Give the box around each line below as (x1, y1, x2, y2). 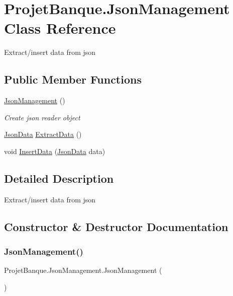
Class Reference (4, 18, 116, 38)
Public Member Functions (4, 71, 142, 87)
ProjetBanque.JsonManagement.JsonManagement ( (4, 265, 162, 275)
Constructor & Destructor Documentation (4, 218, 228, 234)
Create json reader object (4, 112, 80, 122)
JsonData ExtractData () (4, 129, 82, 139)
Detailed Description (4, 170, 114, 186)
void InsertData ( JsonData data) (4, 145, 105, 156)
